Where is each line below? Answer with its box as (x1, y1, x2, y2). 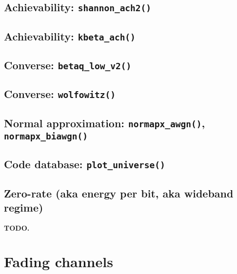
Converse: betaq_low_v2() (4, 58, 132, 73)
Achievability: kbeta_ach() (4, 28, 136, 43)
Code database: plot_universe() (4, 157, 165, 172)
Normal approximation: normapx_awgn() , (4, 115, 205, 130)
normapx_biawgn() (4, 131, 88, 141)
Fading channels (4, 251, 113, 271)
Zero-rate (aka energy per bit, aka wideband (4, 185, 234, 200)
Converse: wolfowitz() (4, 86, 116, 101)
